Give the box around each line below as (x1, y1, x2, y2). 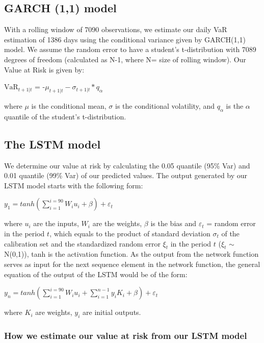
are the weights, (92, 218, 142, 229)
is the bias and (150, 218, 197, 229)
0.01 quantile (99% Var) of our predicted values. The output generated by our (4, 170, 248, 181)
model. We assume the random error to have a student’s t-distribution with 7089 (4, 44, 256, 55)
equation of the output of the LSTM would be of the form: (4, 268, 188, 279)
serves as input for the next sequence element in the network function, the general (4, 258, 260, 269)
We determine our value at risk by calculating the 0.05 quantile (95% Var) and (4, 160, 250, 170)
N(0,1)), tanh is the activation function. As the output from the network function (4, 249, 259, 259)
